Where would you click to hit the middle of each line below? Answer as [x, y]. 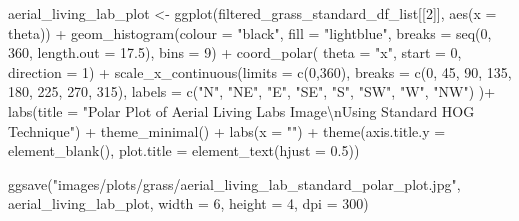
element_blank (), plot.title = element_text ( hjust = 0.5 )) [184, 150]
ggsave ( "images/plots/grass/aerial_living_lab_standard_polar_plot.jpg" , [234, 183]
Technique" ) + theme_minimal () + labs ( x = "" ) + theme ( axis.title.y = [227, 130]
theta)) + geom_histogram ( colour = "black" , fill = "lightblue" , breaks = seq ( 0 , [250, 32]
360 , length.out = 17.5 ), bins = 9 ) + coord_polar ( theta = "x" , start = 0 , [235, 52]
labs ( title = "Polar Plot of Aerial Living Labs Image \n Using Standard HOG [241, 110]
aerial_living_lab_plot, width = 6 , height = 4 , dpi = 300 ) [188, 203]
